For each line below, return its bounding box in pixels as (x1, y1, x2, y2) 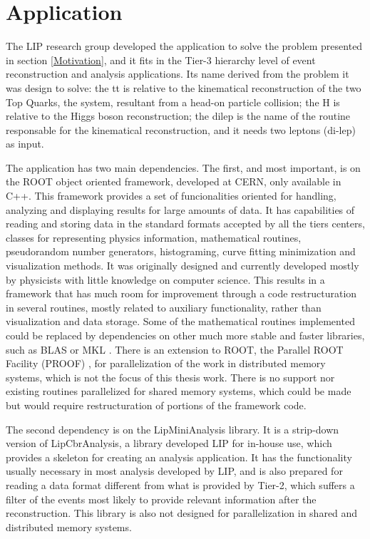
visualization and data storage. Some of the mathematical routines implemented (6, 314, 355, 329)
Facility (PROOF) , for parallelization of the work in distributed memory (6, 356, 326, 371)
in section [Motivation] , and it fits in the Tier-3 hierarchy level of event (6, 52, 316, 67)
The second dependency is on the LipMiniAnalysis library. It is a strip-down (6, 421, 339, 436)
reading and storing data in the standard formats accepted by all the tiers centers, (6, 216, 365, 231)
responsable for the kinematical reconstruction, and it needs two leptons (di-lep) (6, 122, 356, 137)
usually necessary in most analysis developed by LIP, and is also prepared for (6, 463, 343, 478)
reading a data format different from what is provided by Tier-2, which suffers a (6, 477, 355, 492)
